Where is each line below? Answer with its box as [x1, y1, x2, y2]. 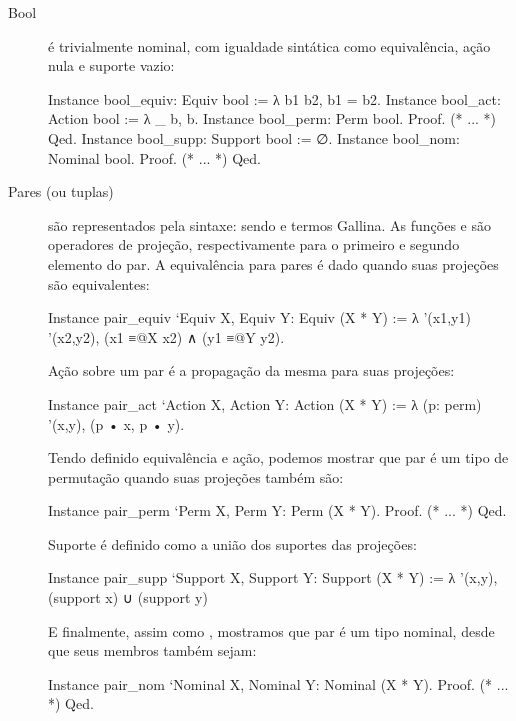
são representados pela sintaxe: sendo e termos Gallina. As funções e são [48, 214, 492, 235]
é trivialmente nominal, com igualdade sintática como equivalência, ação [48, 35, 491, 56]
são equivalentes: [48, 273, 150, 294]
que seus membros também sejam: [48, 640, 257, 661]
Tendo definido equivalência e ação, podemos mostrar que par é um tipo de [48, 447, 509, 468]
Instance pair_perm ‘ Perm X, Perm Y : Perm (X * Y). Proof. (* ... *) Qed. [48, 500, 507, 521]
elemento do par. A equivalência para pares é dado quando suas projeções [48, 253, 499, 274]
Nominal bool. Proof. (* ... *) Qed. [48, 147, 261, 168]
